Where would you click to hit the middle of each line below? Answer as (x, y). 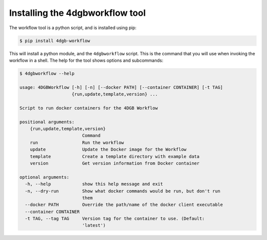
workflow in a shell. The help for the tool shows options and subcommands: (86, 60)
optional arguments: (44, 177)
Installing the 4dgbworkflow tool (77, 13)
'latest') (94, 225)
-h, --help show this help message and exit (94, 184)
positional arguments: (47, 122)
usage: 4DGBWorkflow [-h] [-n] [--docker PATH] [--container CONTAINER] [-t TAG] (121, 87)
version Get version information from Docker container (115, 163)
